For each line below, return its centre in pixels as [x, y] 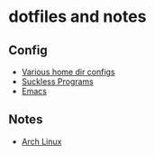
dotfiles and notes [77, 17]
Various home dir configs [68, 72]
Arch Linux [41, 141]
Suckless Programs [57, 82]
